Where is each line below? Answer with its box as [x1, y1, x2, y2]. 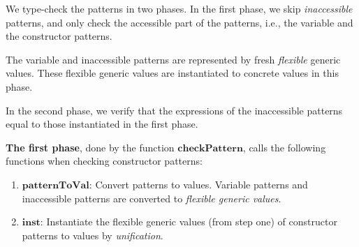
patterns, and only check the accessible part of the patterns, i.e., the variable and [6, 15, 353, 29]
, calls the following [242, 140, 326, 154]
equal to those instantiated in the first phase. [6, 117, 198, 131]
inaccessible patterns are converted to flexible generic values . [22, 190, 281, 205]
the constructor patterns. [6, 29, 112, 43]
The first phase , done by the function [6, 140, 175, 154]
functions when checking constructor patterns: [6, 154, 203, 168]
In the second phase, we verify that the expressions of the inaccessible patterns [6, 103, 343, 117]
